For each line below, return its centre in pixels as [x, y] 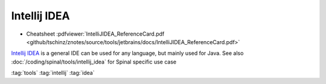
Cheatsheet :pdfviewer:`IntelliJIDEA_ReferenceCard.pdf [95, 34]
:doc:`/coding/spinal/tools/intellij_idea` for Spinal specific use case [94, 62]
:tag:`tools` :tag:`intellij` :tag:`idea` [53, 73]
